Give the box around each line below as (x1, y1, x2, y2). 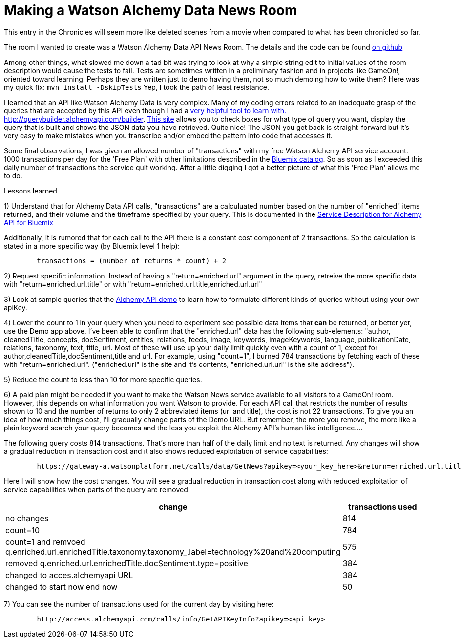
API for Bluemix (4, 218, 53, 227)
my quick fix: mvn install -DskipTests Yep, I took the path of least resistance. (4, 83, 270, 91)
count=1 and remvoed (5, 536, 85, 547)
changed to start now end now (5, 581, 118, 592)
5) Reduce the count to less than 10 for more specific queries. (4, 375, 202, 384)
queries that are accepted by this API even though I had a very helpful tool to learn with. (4, 106, 287, 115)
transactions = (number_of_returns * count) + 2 (37, 257, 227, 265)
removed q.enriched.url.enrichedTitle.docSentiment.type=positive (5, 558, 248, 568)
